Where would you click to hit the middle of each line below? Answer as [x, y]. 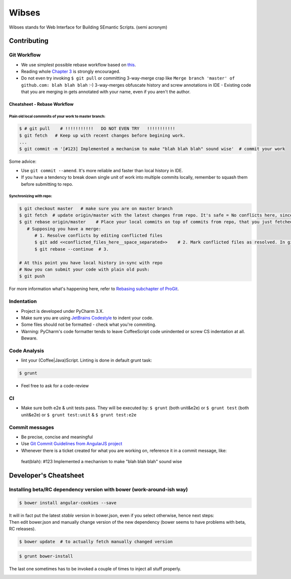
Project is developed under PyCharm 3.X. [62, 311]
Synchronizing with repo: [31, 196]
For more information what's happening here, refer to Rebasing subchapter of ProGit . [94, 289]
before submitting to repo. [47, 184]
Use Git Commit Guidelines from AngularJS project [72, 444]
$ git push [32, 276]
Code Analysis [27, 351]
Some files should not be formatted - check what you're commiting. [89, 324]
